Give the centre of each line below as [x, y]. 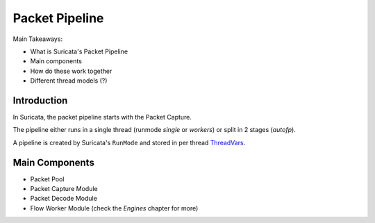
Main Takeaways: [37, 39]
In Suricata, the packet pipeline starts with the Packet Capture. [102, 117]
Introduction [40, 100]
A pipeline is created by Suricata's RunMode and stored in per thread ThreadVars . [129, 142]
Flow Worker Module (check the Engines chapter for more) [114, 208]
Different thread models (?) [69, 81]
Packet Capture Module [64, 189]
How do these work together [71, 71]
